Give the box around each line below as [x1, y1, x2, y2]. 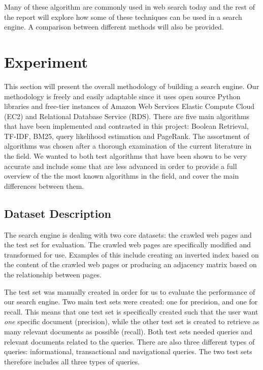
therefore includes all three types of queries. [4, 356, 140, 366]
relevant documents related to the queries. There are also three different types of [4, 336, 255, 347]
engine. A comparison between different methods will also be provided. [4, 21, 224, 32]
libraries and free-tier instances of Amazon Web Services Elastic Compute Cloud [4, 101, 255, 111]
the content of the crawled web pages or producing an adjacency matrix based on [4, 259, 257, 270]
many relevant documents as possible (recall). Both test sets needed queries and [4, 326, 252, 336]
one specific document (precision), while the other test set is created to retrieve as [4, 316, 259, 327]
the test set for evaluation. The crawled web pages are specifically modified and [4, 239, 251, 250]
